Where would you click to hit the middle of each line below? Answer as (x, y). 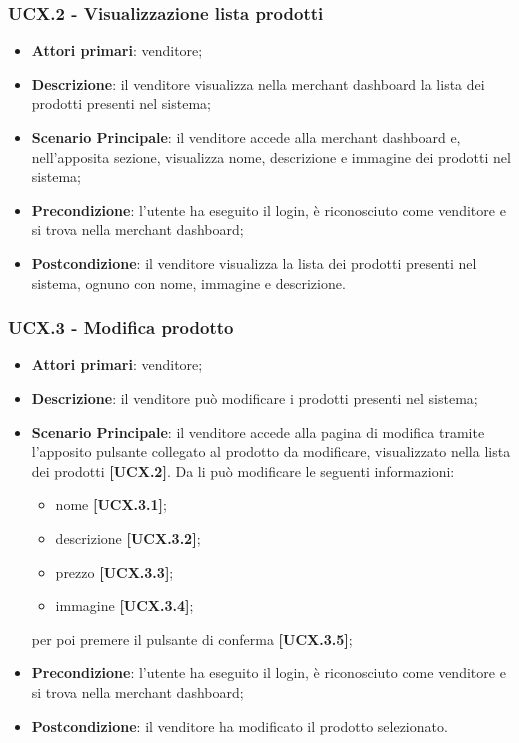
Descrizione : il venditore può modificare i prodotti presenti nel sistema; (254, 397)
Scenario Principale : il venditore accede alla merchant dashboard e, (246, 137)
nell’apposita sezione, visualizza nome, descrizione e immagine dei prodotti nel (271, 156)
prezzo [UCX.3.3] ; (114, 571)
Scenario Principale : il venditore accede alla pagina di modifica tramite (258, 431)
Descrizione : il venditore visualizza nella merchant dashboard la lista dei (258, 83)
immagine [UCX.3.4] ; (124, 605)
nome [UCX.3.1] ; (111, 504)
